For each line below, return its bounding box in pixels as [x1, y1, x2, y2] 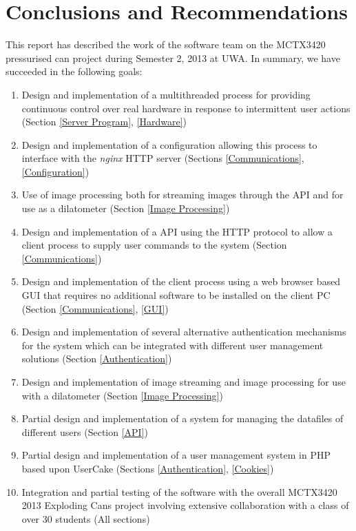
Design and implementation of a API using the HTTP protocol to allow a [21, 224, 333, 238]
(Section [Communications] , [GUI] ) [21, 301, 169, 315]
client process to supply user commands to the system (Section [21, 238, 287, 252]
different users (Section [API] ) [21, 424, 149, 439]
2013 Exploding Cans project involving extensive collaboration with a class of [21, 498, 349, 512]
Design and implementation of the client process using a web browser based [21, 274, 341, 289]
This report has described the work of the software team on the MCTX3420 [6, 37, 326, 52]
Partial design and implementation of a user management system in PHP [21, 448, 331, 462]
